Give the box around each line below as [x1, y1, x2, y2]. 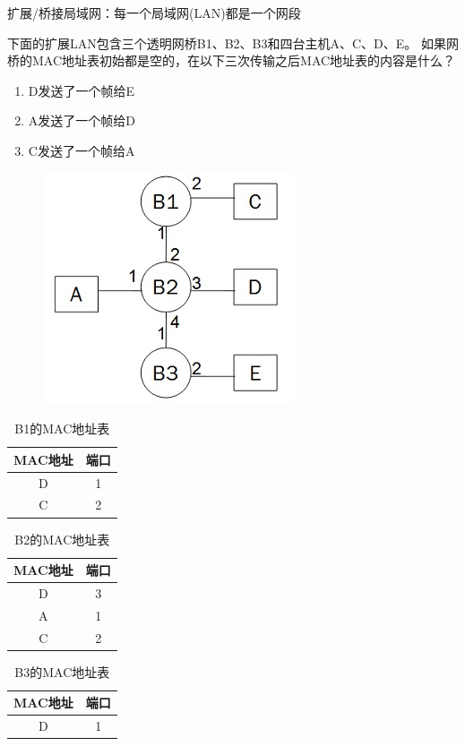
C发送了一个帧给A [28, 141, 135, 159]
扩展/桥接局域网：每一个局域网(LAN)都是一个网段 [7, 4, 301, 21]
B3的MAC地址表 [14, 662, 110, 681]
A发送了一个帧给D [28, 111, 135, 130]
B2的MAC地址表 [14, 529, 110, 548]
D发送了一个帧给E [28, 81, 135, 99]
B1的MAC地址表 [14, 419, 110, 438]
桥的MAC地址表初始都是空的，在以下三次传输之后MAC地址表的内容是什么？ [7, 51, 456, 70]
